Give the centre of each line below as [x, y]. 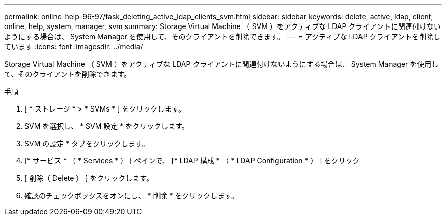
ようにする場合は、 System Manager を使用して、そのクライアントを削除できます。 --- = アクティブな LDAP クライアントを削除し [222, 36]
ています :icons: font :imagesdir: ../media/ [74, 47]
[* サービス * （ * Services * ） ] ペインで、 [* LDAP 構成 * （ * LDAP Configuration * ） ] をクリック [192, 161]
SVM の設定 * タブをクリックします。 [87, 143]
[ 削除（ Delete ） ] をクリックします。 [89, 178]
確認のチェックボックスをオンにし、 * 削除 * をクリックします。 [131, 195]
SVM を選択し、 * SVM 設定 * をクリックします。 [107, 126]
